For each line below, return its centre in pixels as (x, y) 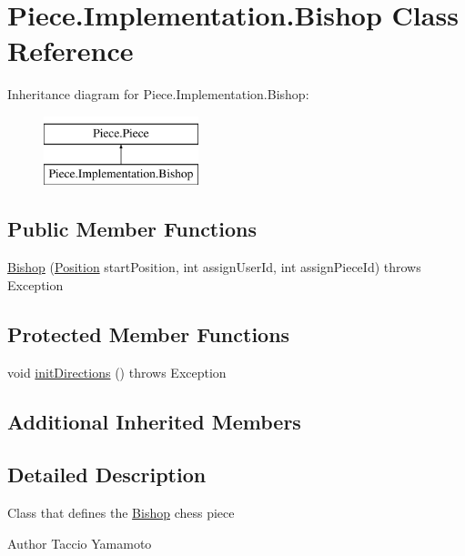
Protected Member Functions (149, 334)
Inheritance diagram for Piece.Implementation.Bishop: (158, 94)
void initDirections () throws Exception (117, 372)
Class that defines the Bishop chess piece (121, 513)
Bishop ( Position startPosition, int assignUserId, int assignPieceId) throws (214, 267)
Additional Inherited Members (154, 421)
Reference (71, 51)
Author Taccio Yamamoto (80, 543)
